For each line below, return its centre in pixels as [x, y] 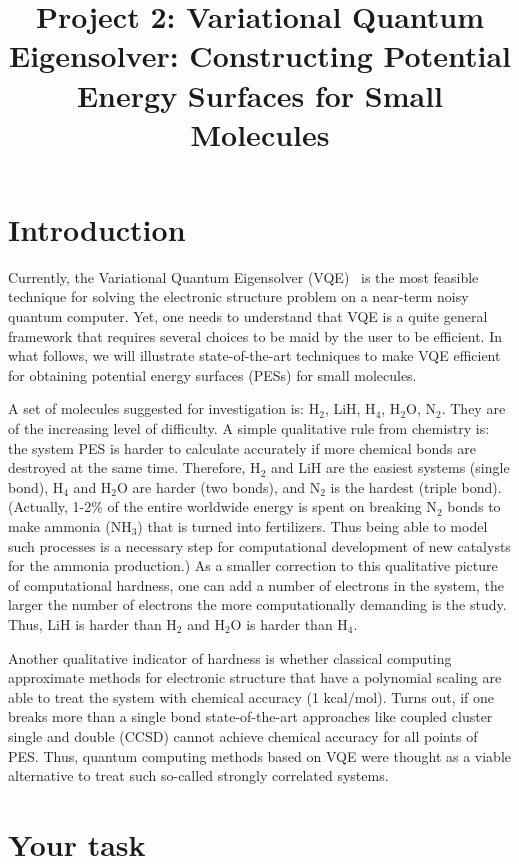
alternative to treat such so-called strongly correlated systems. [198, 775]
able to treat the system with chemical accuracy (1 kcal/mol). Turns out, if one [251, 696]
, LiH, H [350, 408]
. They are [473, 408]
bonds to [474, 506]
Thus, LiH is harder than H [92, 623]
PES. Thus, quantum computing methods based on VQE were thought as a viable [260, 755]
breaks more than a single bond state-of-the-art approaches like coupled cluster [250, 716]
